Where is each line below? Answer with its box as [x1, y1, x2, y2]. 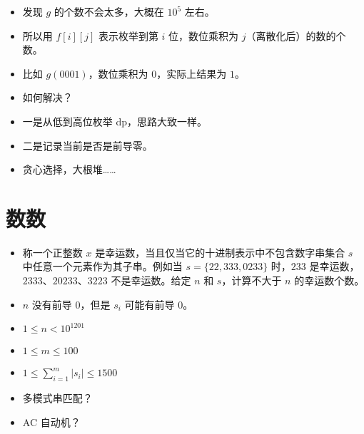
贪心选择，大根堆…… [22, 162, 116, 177]
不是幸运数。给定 [111, 273, 191, 288]
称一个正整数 [22, 244, 83, 259]
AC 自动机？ [22, 414, 81, 429]
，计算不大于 [221, 273, 282, 288]
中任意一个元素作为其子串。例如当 [22, 259, 183, 274]
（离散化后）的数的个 [246, 28, 346, 43]
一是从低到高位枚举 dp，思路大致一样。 [22, 113, 208, 128]
